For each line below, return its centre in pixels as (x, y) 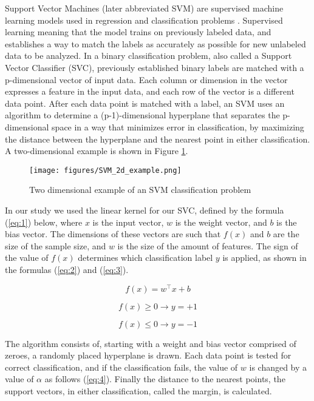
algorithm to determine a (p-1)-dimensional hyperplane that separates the (142, 115)
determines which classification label (145, 258)
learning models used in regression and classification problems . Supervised (144, 20)
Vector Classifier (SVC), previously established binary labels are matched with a (155, 67)
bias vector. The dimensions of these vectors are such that (113, 234)
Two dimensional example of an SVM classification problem (140, 190)
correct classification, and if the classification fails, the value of (121, 367)
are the (286, 234)
